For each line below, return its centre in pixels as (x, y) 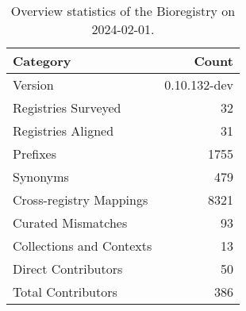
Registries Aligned (63, 131)
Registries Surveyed (67, 108)
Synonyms (41, 177)
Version (33, 84)
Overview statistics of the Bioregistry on (123, 11)
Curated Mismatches (70, 223)
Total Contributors (65, 292)
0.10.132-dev (199, 84)
